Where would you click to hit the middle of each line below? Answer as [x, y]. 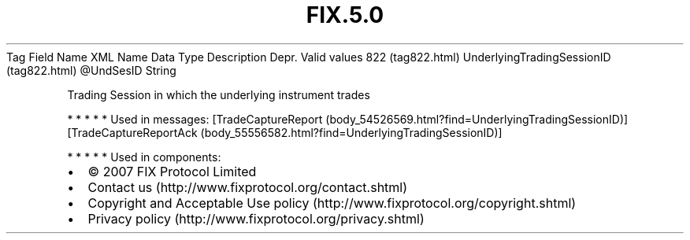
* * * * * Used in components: [144, 157]
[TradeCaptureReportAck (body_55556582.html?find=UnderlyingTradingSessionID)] [285, 132]
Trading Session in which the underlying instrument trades [219, 94]
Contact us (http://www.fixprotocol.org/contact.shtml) [248, 187]
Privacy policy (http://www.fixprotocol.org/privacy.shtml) [256, 218]
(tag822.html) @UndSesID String [91, 70]
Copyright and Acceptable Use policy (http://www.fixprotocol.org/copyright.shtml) [332, 203]
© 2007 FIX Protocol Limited [172, 171]
